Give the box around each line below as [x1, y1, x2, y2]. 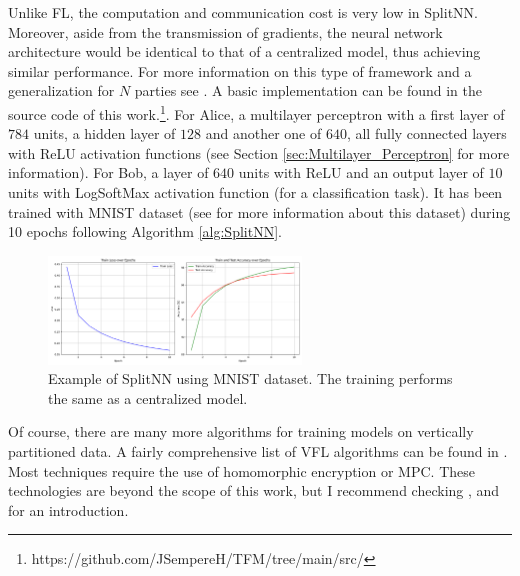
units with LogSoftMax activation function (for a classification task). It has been [8, 182, 503, 202]
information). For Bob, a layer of [8, 162, 209, 183]
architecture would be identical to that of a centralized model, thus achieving [8, 41, 481, 62]
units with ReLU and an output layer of [238, 162, 484, 183]
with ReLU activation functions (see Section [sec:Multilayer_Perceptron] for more [8, 142, 510, 163]
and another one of [205, 123, 322, 144]
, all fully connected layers [346, 123, 507, 144]
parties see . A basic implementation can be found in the [134, 80, 482, 101]
